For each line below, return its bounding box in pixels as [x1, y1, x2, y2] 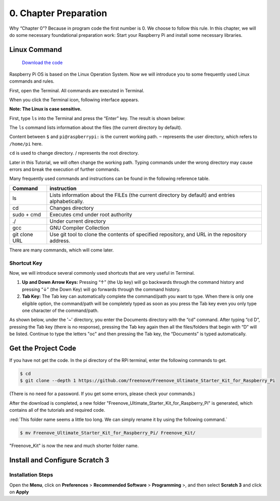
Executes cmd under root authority [49, 211, 132, 218]
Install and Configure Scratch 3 [9, 456, 109, 465]
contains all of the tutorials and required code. [9, 407, 105, 413]
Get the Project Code [9, 344, 77, 352]
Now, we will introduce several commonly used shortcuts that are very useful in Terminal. [9, 270, 195, 276]
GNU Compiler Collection [49, 224, 109, 231]
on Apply [9, 489, 29, 495]
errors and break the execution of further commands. [9, 166, 121, 172]
